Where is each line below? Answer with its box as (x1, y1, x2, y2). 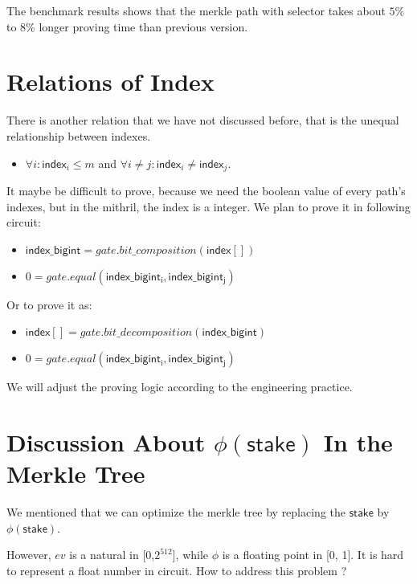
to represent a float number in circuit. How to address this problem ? (6, 562, 347, 579)
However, (6, 546, 51, 563)
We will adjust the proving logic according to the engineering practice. (6, 378, 353, 395)
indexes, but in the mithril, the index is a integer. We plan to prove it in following (6, 198, 411, 214)
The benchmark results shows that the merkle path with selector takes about (6, 2, 386, 18)
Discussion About (6, 426, 206, 459)
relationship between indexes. (6, 127, 151, 144)
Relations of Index (6, 65, 215, 98)
